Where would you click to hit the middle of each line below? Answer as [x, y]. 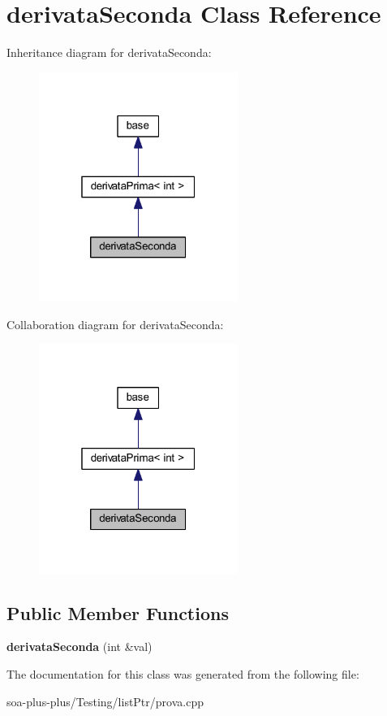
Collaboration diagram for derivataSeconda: [115, 324]
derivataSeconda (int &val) [80, 647]
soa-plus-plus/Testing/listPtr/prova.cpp [105, 701]
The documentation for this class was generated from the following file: [183, 674]
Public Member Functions [118, 612]
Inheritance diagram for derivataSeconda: [109, 52]
